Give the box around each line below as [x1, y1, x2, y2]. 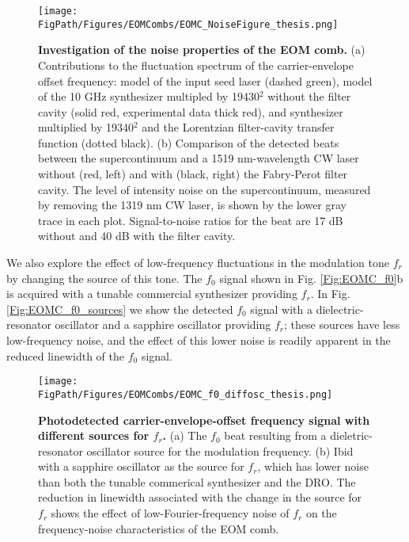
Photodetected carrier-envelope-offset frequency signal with [38, 411, 370, 428]
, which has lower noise [257, 458, 369, 475]
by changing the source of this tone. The [6, 269, 203, 286]
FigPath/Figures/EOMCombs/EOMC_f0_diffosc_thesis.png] [38, 388, 333, 400]
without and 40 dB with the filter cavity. [38, 227, 236, 244]
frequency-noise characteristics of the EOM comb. [38, 520, 279, 536]
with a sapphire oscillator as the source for [38, 458, 244, 475]
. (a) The [162, 427, 207, 444]
